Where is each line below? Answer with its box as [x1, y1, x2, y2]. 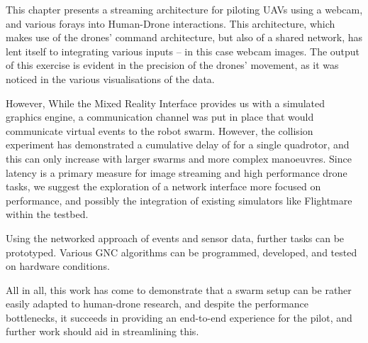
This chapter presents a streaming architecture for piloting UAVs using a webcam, [6, 2, 363, 16]
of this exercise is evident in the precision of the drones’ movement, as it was [6, 58, 339, 72]
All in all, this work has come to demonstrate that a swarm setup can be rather [6, 282, 352, 297]
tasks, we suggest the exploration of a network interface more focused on [6, 179, 321, 194]
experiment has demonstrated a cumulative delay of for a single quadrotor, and [6, 137, 350, 152]
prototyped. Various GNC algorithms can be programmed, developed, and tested [6, 244, 357, 259]
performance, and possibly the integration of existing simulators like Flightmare [6, 192, 352, 207]
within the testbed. [6, 207, 89, 222]
